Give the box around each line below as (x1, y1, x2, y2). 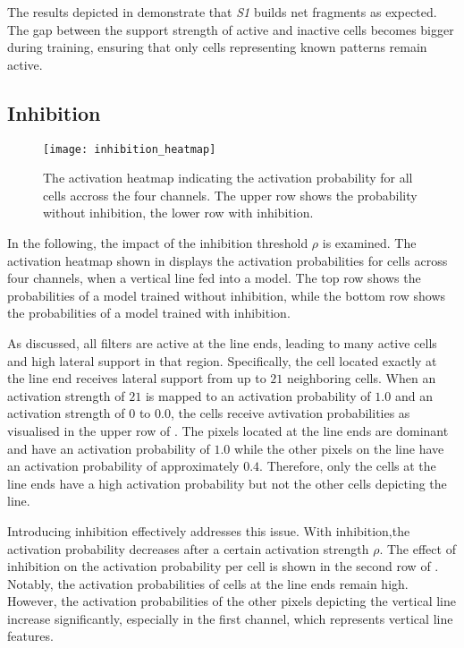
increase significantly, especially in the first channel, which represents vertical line (7, 609, 453, 627)
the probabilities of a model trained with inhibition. (7, 303, 291, 322)
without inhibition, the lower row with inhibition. (43, 203, 314, 222)
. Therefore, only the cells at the (259, 456, 436, 475)
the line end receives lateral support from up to (7, 369, 266, 388)
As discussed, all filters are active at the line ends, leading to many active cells (7, 333, 437, 352)
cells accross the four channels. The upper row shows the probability (43, 185, 418, 204)
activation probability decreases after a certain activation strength (7, 539, 369, 558)
